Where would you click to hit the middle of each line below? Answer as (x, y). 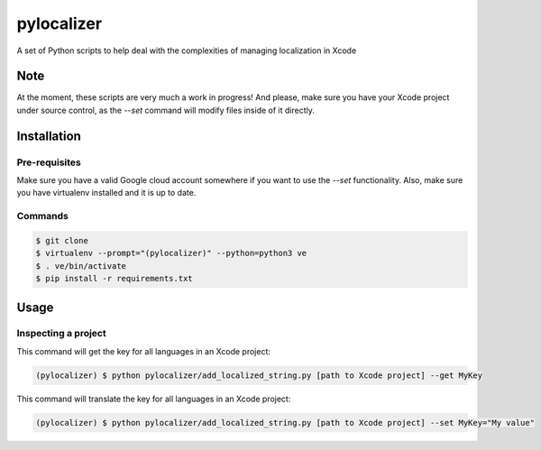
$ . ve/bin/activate (81, 266)
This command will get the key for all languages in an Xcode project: (143, 351)
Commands (43, 216)
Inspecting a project (62, 334)
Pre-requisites (49, 162)
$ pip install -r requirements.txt (114, 279)
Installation (49, 136)
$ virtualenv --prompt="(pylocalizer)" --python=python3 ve (171, 253)
